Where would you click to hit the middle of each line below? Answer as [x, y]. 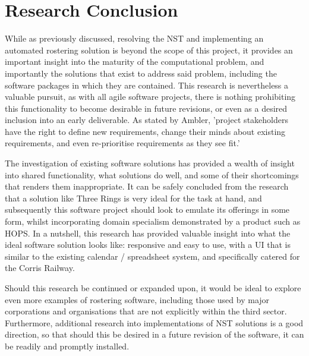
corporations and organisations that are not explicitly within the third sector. [146, 311]
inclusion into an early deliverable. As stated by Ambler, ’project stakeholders [146, 120]
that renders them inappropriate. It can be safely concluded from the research [147, 186]
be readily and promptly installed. [67, 346]
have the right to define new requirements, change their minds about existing [145, 131]
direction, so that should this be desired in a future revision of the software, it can [154, 334]
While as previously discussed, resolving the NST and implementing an [134, 38]
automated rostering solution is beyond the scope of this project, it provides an [149, 50]
